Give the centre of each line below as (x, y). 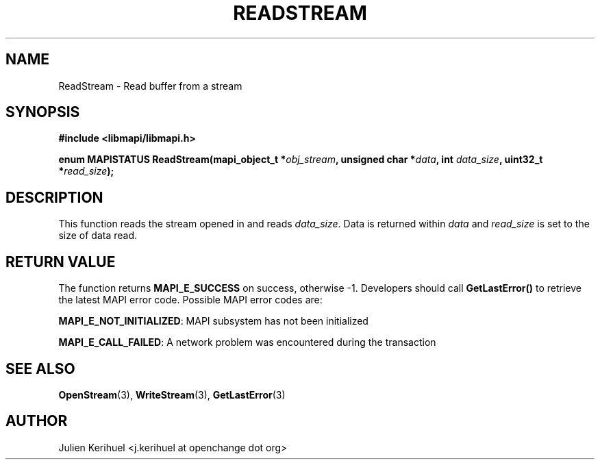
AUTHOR (37, 421)
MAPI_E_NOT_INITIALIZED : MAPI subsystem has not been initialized (213, 321)
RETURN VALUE (61, 262)
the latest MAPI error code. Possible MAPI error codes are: (190, 300)
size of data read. (98, 236)
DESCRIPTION (54, 197)
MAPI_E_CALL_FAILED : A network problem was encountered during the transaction (247, 342)
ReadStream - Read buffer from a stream (150, 86)
